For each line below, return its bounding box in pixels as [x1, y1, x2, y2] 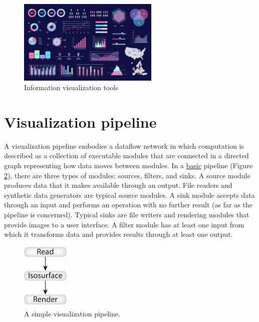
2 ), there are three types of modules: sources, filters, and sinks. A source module [4, 170, 250, 180]
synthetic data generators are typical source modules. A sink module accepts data [4, 189, 255, 200]
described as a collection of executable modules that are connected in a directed [4, 150, 249, 161]
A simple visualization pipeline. [24, 308, 120, 318]
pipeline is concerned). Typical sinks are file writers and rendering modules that [4, 209, 249, 219]
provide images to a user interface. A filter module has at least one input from [4, 219, 244, 229]
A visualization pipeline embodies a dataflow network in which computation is [4, 140, 244, 151]
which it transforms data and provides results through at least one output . [4, 229, 233, 239]
